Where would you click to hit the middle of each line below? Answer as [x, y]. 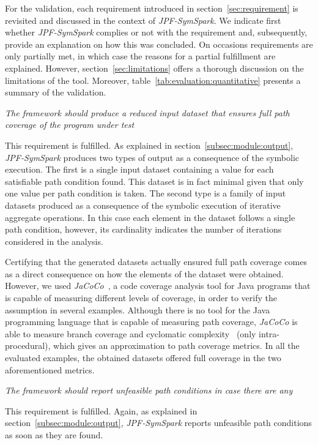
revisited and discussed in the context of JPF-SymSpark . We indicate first [143, 20]
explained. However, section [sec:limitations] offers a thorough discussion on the [154, 68]
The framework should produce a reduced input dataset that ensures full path [147, 112]
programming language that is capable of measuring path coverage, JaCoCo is [151, 322]
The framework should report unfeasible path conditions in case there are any [149, 390]
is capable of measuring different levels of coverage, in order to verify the [141, 298]
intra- [269, 333]
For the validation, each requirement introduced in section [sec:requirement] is [152, 8]
